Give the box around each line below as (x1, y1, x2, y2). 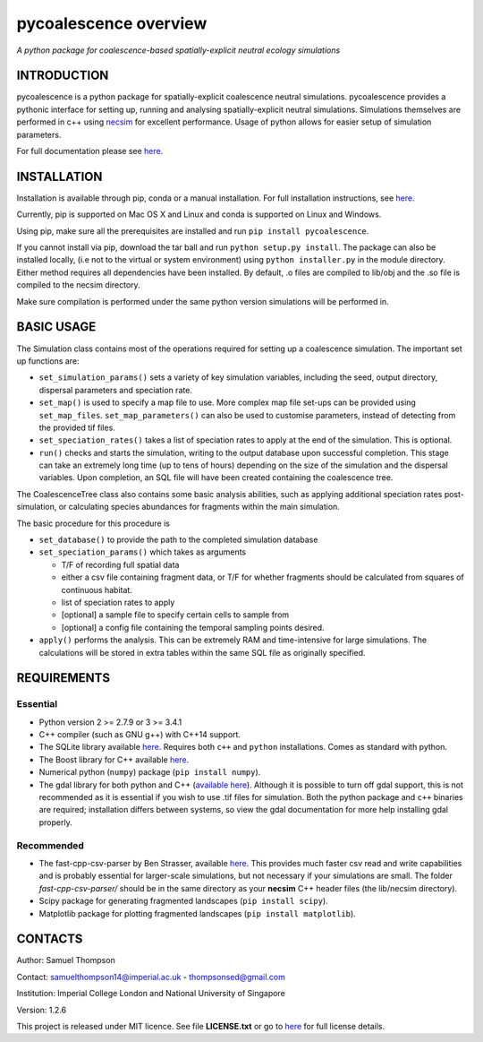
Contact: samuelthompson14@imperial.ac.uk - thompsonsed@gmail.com (16, 971, 285, 982)
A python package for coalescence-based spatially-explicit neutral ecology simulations (16, 45, 341, 56)
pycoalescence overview (16, 13, 208, 33)
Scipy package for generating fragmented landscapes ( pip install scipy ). (38, 896, 328, 907)
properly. (38, 816, 72, 828)
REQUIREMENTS (16, 670, 111, 685)
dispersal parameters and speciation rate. (38, 384, 192, 395)
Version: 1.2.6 (16, 1004, 67, 1015)
